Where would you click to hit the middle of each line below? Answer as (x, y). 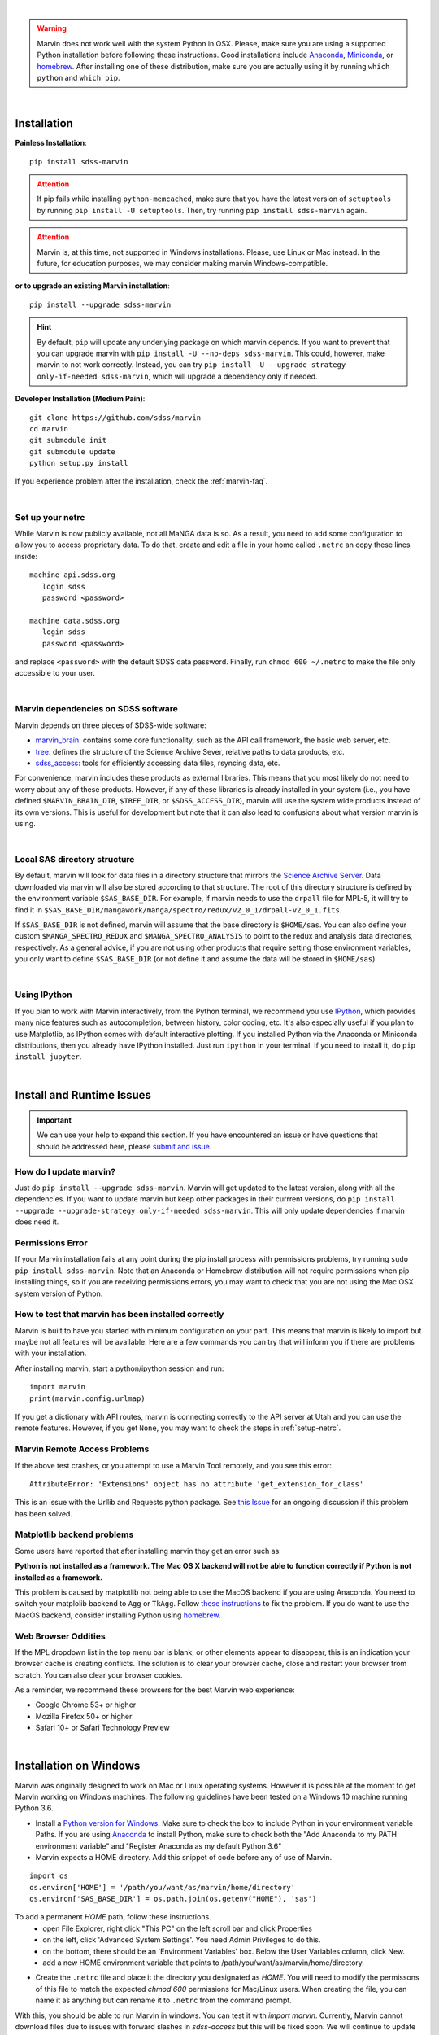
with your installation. (51, 1353)
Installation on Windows (78, 1766)
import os (49, 1876)
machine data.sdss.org (75, 620)
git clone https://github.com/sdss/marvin (115, 418)
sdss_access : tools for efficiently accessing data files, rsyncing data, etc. (158, 763)
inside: (26, 556)
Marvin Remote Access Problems (82, 1449)
